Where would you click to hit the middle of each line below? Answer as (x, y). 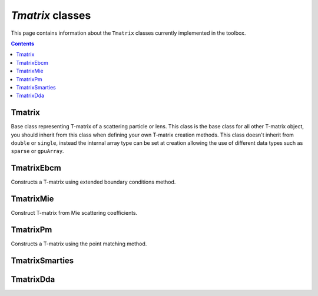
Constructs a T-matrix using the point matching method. (79, 244)
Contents (23, 44)
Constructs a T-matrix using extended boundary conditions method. (93, 182)
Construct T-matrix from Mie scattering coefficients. (74, 213)
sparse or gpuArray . (37, 151)
